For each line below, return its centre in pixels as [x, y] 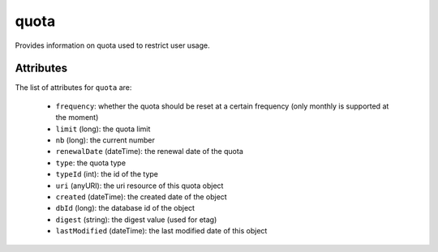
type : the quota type [90, 163]
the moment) [77, 117]
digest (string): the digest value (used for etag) [136, 220]
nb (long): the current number [105, 140]
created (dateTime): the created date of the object [141, 196]
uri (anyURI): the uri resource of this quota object [140, 186]
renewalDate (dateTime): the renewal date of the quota [149, 152]
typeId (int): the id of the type [107, 174]
